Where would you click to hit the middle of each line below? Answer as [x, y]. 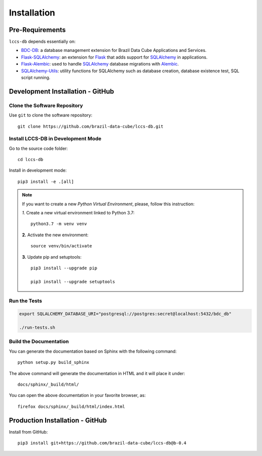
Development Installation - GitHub [61, 91]
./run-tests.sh [37, 328]
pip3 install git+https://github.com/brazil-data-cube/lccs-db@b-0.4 [102, 443]
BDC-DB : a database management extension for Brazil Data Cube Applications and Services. [114, 50]
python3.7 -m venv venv [59, 224]
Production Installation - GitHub [58, 420]
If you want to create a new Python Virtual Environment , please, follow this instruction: [108, 204]
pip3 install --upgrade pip [64, 268]
